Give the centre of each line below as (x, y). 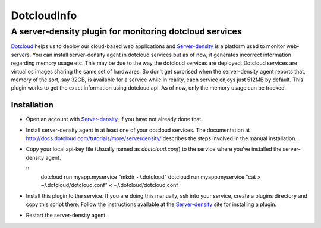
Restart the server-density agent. (66, 215)
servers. (21, 55)
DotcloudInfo (44, 15)
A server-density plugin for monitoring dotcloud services (126, 31)
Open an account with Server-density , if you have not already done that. (114, 119)
